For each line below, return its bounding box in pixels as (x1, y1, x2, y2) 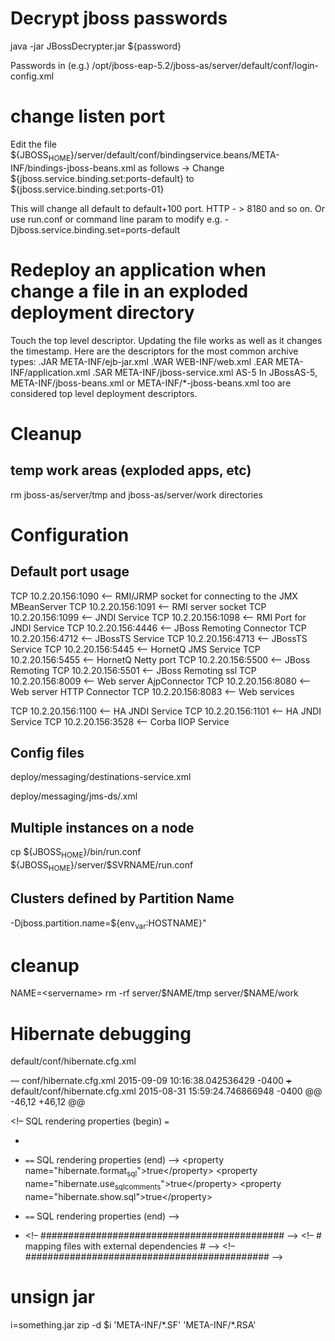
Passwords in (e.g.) (10, 59, 90, 71)
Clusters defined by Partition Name (10, 890, 235, 907)
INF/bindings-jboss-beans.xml (10, 162, 136, 174)
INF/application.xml (10, 366, 91, 378)
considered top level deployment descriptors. (10, 387, 198, 399)
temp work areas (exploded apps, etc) (10, 462, 252, 479)
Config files (10, 745, 85, 761)
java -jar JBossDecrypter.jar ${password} (10, 40, 182, 52)
